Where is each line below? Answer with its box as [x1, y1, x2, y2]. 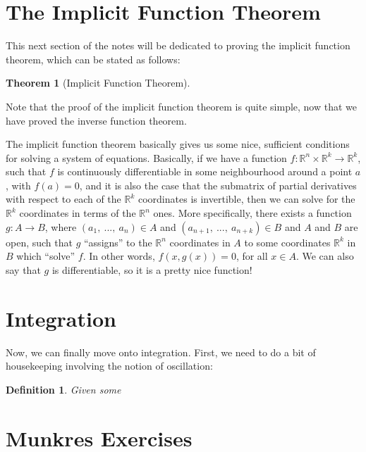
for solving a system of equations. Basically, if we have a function [6, 150, 287, 165]
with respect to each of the [6, 192, 121, 206]
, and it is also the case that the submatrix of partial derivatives [79, 177, 357, 192]
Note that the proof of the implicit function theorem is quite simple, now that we [6, 99, 358, 113]
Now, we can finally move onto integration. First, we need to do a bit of [6, 344, 316, 359]
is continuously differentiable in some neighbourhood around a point [57, 164, 353, 179]
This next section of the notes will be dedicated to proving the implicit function [6, 38, 350, 53]
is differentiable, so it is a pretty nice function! [51, 262, 252, 277]
